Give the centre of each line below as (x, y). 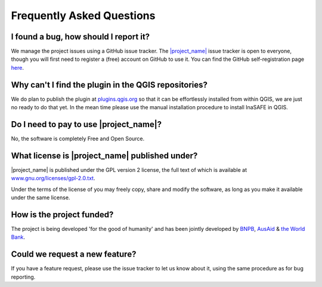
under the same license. (41, 197)
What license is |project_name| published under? (104, 155)
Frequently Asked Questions (83, 16)
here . (17, 67)
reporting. (23, 277)
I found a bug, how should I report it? (80, 37)
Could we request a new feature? (74, 254)
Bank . (18, 237)
